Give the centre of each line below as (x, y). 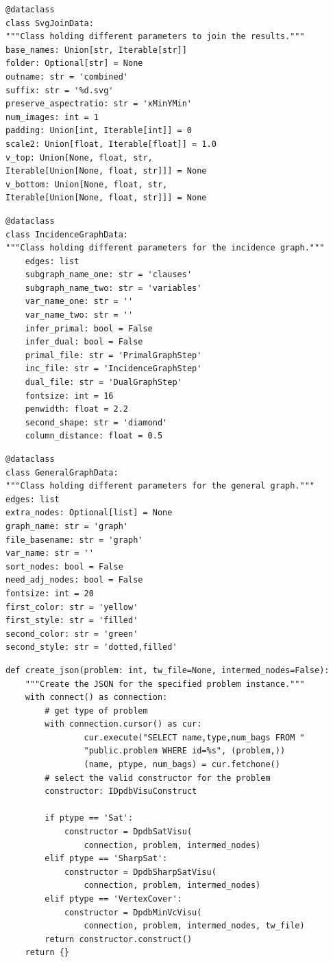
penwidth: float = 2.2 (76, 409)
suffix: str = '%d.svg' (60, 90)
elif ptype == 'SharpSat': (106, 859)
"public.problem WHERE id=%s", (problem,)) (185, 751)
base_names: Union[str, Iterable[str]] (96, 50)
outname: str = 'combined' (67, 77)
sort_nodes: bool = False (64, 566)
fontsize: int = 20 (50, 593)
